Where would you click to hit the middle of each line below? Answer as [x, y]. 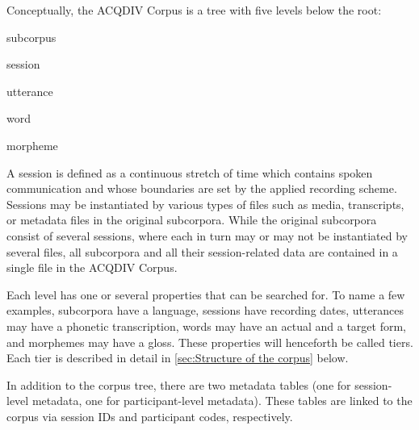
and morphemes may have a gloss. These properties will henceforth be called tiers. [210, 342]
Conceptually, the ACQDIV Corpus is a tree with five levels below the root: [194, 10]
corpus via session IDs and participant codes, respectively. [150, 416]
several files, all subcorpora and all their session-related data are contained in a [202, 251]
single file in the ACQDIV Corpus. [92, 267]
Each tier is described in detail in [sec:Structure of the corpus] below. [178, 358]
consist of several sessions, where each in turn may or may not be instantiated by [207, 235]
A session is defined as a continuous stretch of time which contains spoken [190, 172]
